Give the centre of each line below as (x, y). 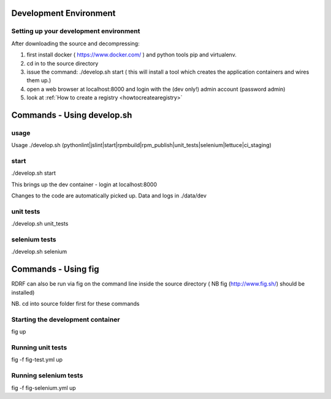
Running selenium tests (47, 376)
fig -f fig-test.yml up (37, 360)
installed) (23, 292)
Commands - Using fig (55, 269)
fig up (19, 332)
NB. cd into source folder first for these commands (75, 304)
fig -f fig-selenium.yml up (44, 388)
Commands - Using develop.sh (72, 115)
